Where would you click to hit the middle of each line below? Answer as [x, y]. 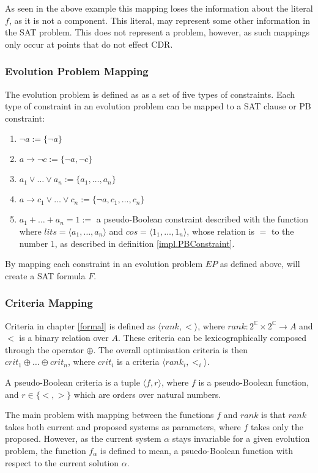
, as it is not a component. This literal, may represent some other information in [159, 20]
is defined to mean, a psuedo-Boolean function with [196, 450]
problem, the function [46, 450]
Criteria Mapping [49, 303]
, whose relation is [220, 231]
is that [273, 415]
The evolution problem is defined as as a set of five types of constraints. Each [150, 94]
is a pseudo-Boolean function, [253, 382]
